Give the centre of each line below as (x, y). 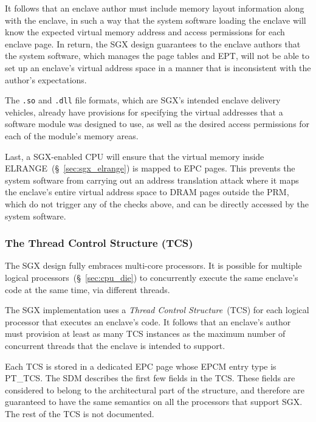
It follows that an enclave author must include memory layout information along (155, 8)
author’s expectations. (46, 79)
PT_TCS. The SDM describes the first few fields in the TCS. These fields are (150, 378)
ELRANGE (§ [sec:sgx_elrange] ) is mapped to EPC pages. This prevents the (150, 168)
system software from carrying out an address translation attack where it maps (152, 180)
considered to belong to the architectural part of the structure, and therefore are (155, 389)
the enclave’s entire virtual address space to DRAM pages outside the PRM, (147, 192)
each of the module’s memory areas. (72, 136)
